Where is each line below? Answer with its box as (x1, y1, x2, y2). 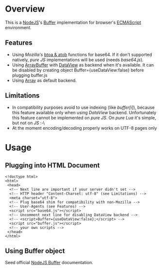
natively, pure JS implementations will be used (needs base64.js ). (12, 57, 144, 63)
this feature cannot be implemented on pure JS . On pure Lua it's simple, (12, 115, 156, 120)
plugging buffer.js (12, 72, 48, 78)
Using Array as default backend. (12, 77, 77, 83)
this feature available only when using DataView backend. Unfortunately (12, 109, 157, 115)
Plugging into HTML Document (5, 161, 100, 169)
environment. (5, 24, 32, 30)
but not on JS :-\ (12, 120, 45, 126)
